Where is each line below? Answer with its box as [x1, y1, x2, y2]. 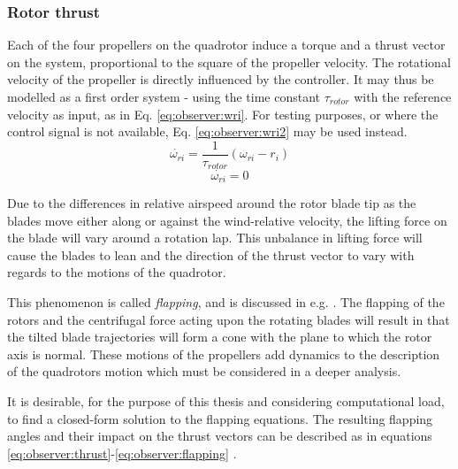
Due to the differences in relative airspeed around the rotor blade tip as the [7, 193, 416, 211]
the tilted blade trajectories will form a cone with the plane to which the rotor [7, 327, 432, 346]
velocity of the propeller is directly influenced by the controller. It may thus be [7, 70, 434, 88]
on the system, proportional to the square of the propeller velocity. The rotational [7, 52, 451, 71]
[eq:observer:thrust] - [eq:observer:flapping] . [7, 443, 237, 462]
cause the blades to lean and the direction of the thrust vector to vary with [7, 245, 415, 264]
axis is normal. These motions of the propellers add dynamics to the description [7, 344, 440, 363]
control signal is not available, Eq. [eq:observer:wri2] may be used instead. [7, 122, 408, 141]
